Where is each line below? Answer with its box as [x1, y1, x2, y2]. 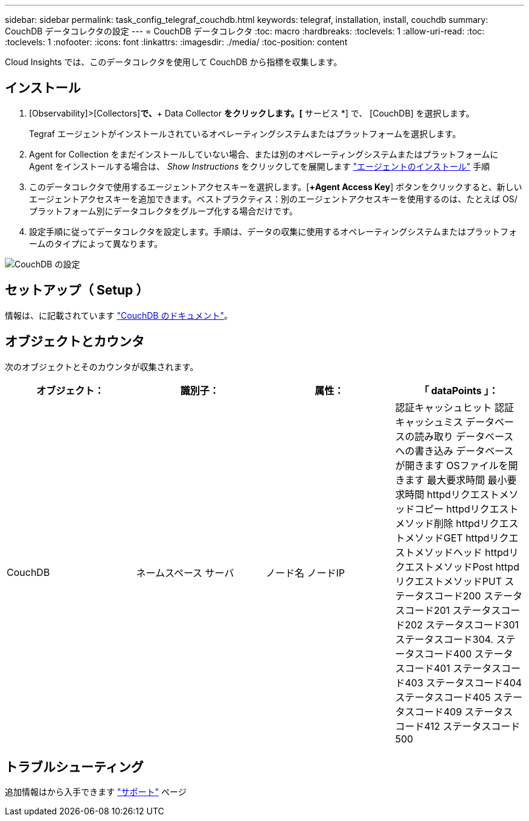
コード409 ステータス [414, 705, 513, 718]
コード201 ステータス [405, 604, 501, 616]
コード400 [424, 647, 472, 660]
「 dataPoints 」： [419, 384, 499, 397]
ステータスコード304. [395, 633, 493, 645]
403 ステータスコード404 [405, 676, 522, 689]
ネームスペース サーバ [136, 566, 234, 579]
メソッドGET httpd [405, 531, 490, 544]
